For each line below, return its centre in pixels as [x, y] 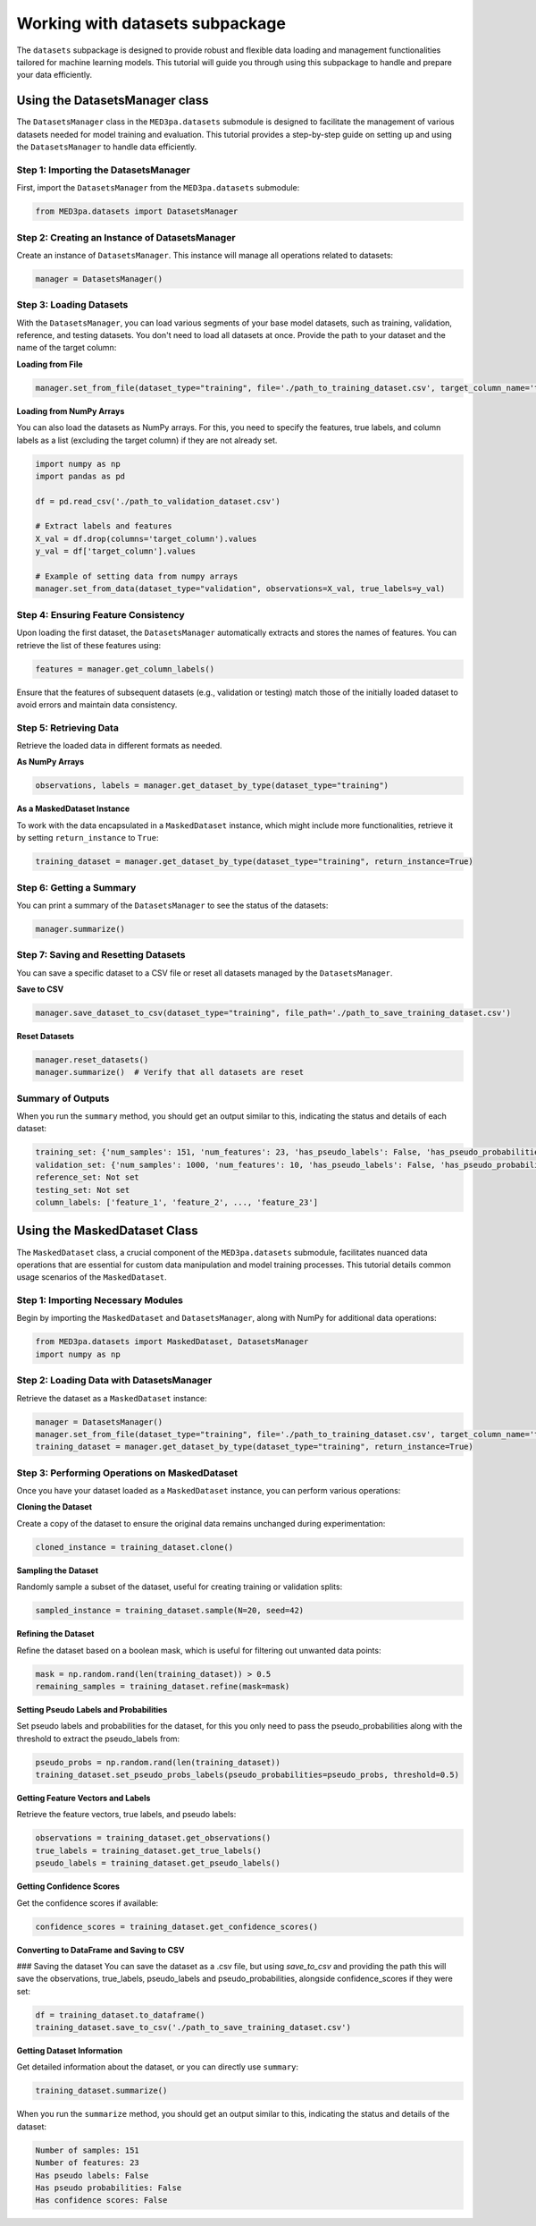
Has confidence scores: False [101, 2201]
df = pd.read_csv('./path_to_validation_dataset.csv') [158, 501]
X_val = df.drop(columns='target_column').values [146, 538]
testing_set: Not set [83, 1190]
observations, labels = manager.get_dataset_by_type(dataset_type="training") [212, 786]
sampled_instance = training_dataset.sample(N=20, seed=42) [170, 1611]
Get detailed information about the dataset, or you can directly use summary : [158, 2067]
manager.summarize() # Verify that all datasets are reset [170, 1072]
